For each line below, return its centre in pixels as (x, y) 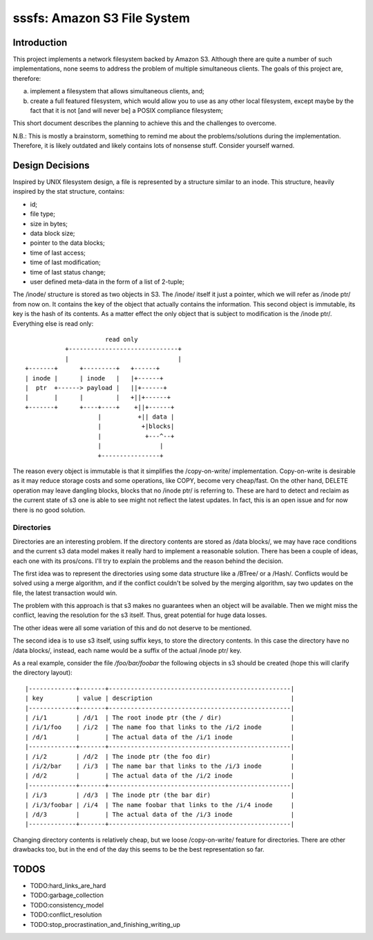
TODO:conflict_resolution (66, 915)
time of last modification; (66, 262)
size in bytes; (49, 223)
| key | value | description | (160, 698)
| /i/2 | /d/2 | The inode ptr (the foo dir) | (160, 756)
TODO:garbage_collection (67, 895)
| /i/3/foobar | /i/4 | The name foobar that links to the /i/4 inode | (160, 805)
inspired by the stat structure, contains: (69, 192)
